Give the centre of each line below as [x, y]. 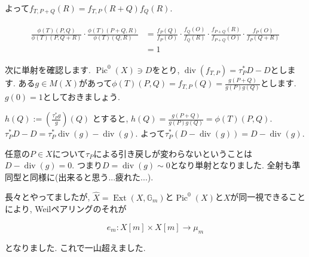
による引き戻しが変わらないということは [173, 153]
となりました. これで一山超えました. [75, 247]
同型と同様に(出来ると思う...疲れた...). [79, 176]
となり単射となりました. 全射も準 [235, 165]
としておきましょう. [81, 97]
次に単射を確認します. [48, 69]
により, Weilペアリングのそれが [66, 209]
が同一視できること [268, 197]
